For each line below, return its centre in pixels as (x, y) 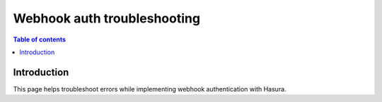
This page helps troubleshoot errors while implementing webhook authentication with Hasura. (150, 89)
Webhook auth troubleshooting (107, 18)
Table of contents (40, 39)
